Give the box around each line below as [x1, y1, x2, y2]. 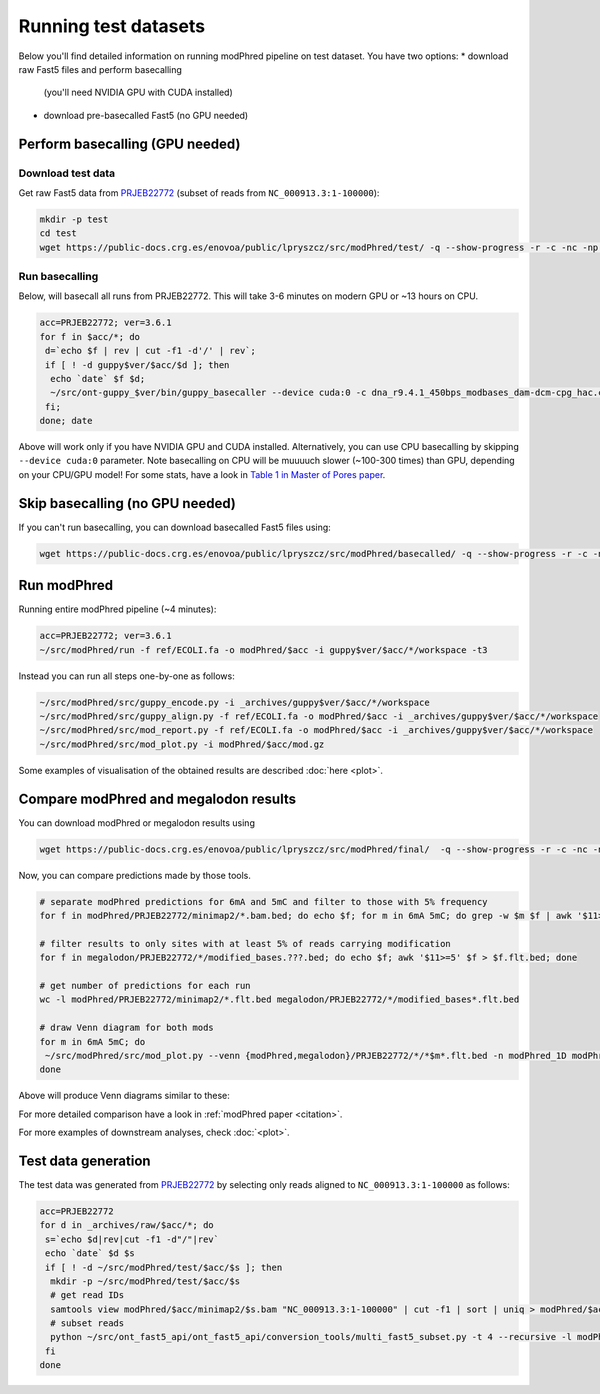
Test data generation [18, 1152, 151, 1169]
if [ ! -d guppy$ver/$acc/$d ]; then [45, 359, 230, 370]
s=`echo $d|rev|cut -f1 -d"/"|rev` [45, 1233, 220, 1245]
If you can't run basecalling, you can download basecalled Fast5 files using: [18, 521, 332, 533]
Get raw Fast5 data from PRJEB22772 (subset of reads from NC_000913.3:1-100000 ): [18, 186, 380, 199]
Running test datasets [18, 15, 205, 37]
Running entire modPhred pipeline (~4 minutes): [18, 603, 217, 615]
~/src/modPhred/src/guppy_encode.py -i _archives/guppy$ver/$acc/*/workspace [39, 696, 430, 708]
